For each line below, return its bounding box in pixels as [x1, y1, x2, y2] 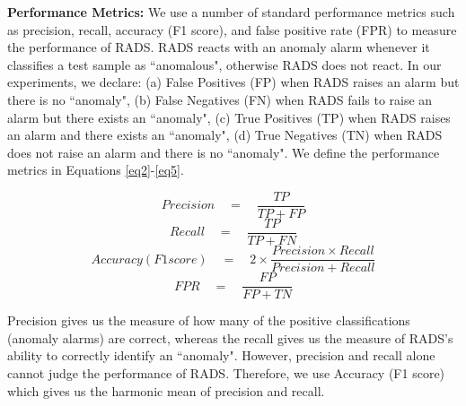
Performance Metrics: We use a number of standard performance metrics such [7, 3, 455, 21]
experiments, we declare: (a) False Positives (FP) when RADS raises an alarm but [7, 73, 460, 91]
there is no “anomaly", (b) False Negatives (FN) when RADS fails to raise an [7, 90, 433, 108]
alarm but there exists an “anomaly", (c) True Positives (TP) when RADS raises [7, 108, 451, 126]
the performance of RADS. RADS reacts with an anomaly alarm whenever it [7, 38, 430, 56]
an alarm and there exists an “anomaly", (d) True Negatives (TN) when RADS [7, 125, 443, 144]
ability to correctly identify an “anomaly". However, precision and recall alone [7, 346, 435, 365]
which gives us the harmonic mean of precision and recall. [7, 381, 325, 400]
